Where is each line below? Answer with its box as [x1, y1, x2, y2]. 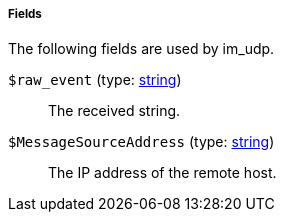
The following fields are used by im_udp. [8, 40, 275, 58]
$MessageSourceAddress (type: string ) [8, 133, 275, 151]
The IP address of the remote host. [48, 164, 277, 182]
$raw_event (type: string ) [8, 71, 182, 89]
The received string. [48, 102, 181, 120]
